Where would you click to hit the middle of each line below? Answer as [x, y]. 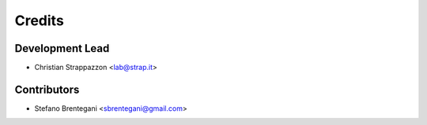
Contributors [47, 89]
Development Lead [62, 48]
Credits [40, 20]
